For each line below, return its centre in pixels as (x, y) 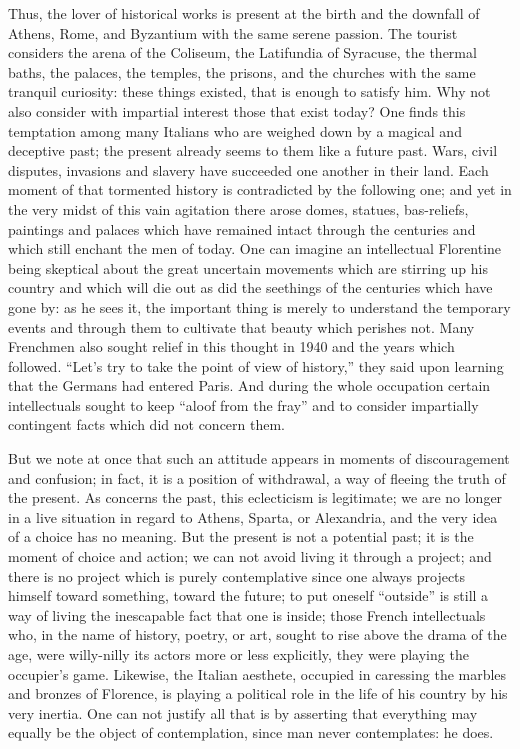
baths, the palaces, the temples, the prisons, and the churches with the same (242, 71)
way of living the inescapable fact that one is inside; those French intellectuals (247, 614)
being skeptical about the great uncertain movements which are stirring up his (248, 267)
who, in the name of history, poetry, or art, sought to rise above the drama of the (257, 634)
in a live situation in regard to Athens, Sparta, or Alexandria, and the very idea (253, 516)
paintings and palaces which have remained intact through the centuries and (242, 228)
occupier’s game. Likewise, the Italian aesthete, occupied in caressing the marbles (257, 673)
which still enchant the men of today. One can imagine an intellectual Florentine (255, 248)
